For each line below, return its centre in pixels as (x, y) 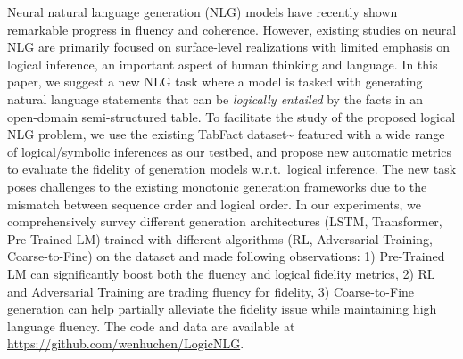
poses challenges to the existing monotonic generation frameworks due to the (217, 186)
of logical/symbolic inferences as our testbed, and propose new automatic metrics (229, 151)
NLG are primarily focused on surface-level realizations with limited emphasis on (228, 47)
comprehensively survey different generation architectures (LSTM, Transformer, (225, 221)
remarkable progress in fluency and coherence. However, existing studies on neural (232, 29)
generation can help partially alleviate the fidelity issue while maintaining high (222, 309)
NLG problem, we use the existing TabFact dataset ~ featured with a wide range (226, 134)
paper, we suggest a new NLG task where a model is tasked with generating (215, 82)
